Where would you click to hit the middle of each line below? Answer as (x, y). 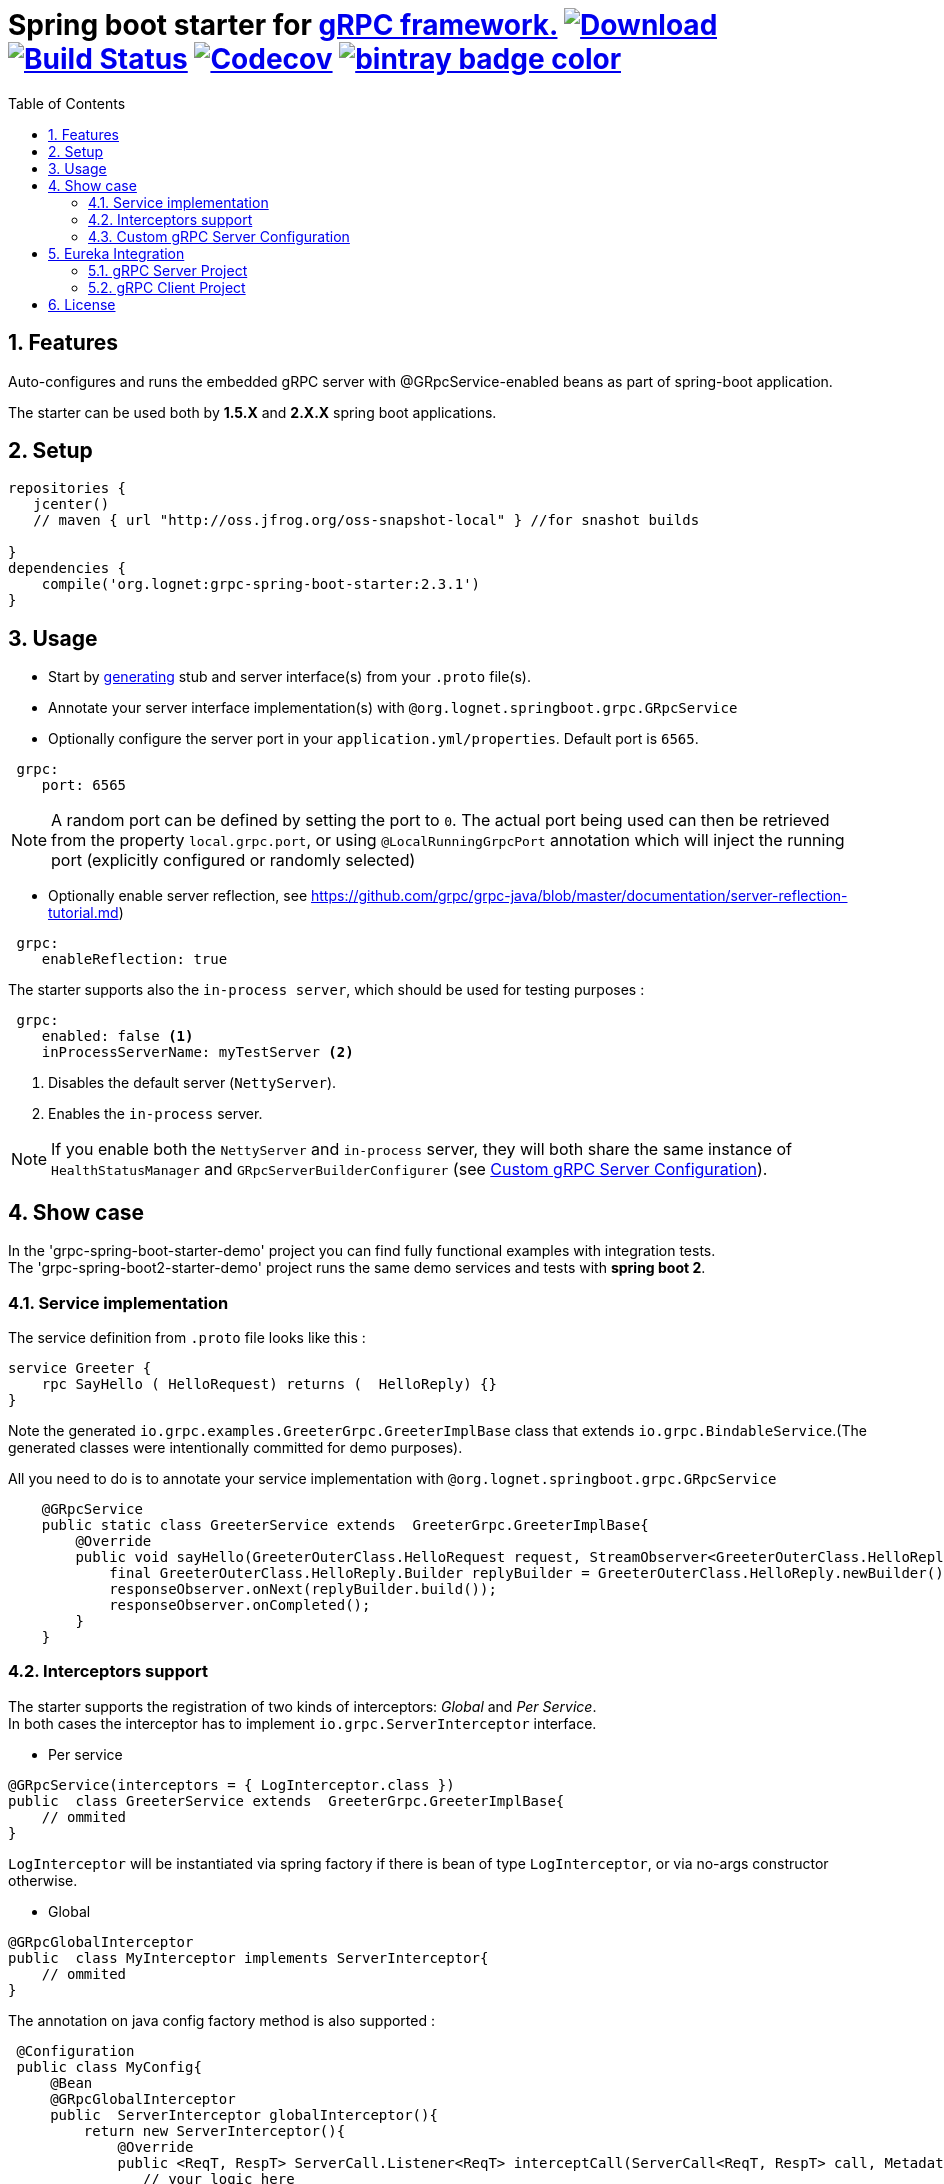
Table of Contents (67, 103)
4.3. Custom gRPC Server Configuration (219, 236)
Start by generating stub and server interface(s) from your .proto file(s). (289, 677)
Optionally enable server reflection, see (178, 896)
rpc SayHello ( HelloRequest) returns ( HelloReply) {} (269, 1383)
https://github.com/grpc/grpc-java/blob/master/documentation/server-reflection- (579, 896)
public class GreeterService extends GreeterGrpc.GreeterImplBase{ (286, 1800)
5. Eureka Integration (116, 253)
